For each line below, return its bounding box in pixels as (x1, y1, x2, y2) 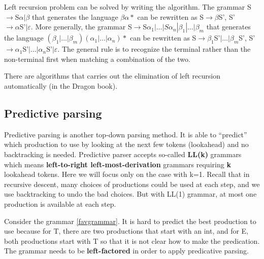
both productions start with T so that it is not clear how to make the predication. (4, 235, 260, 246)
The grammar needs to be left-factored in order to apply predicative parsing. (4, 245, 249, 256)
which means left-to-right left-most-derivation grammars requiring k (4, 159, 231, 169)
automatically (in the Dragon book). (4, 80, 118, 91)
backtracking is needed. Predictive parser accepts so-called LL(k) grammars (4, 149, 242, 159)
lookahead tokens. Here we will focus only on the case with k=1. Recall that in (4, 169, 250, 179)
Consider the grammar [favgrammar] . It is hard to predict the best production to (4, 215, 256, 226)
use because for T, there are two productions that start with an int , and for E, (4, 226, 249, 236)
